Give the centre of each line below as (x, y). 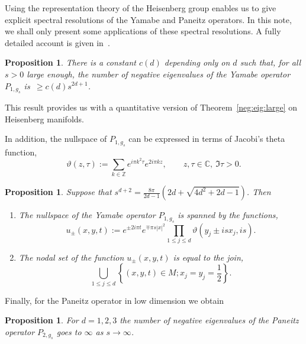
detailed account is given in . (57, 42)
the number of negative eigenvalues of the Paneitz (209, 320)
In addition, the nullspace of (56, 139)
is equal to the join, (208, 257)
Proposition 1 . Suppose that (58, 192)
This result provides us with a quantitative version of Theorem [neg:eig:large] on (151, 107)
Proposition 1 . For (42, 320)
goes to (69, 331)
